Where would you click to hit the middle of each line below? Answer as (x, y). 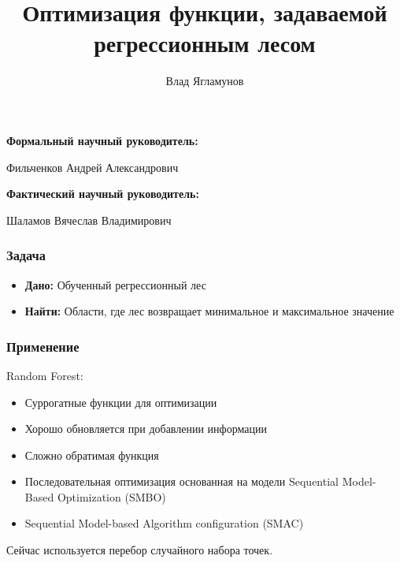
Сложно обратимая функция (92, 455)
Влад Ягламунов (205, 81)
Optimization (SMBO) (111, 496)
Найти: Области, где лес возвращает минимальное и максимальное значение (209, 311)
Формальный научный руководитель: (102, 140)
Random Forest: (45, 375)
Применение (43, 346)
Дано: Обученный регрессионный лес (115, 284)
